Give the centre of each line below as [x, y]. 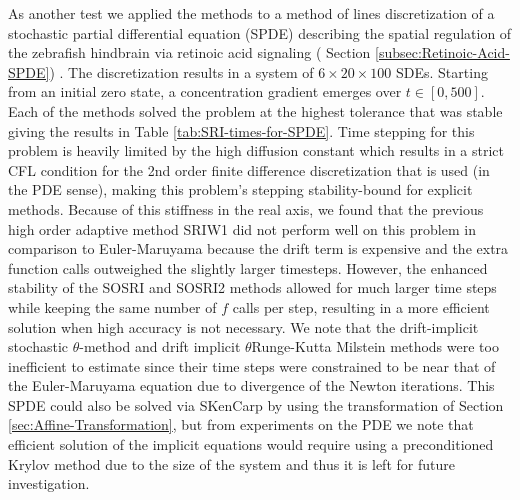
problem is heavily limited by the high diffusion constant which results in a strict [256, 150]
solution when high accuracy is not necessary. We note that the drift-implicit [243, 326]
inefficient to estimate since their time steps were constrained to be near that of [252, 365]
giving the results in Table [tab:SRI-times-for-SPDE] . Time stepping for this [241, 130]
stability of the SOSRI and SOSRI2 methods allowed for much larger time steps [252, 287]
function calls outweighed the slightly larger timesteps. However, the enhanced [248, 267]
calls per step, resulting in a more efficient [361, 306]
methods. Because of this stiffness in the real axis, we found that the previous [246, 208]
